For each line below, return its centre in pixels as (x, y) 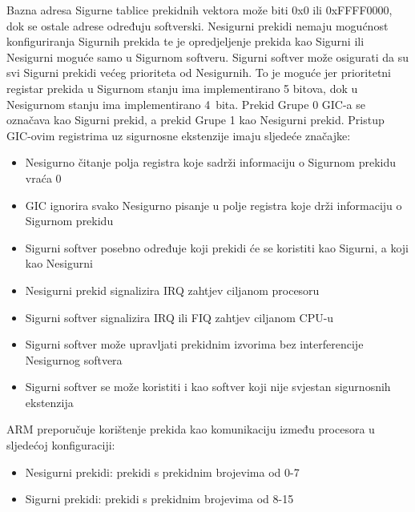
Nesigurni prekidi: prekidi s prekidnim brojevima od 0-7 (162, 472)
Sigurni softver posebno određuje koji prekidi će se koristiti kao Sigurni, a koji (217, 247)
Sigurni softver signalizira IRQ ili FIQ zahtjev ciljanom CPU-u (179, 317)
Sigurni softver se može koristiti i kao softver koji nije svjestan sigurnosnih (208, 387)
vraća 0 (43, 177)
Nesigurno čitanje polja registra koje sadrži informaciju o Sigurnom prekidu (210, 162)
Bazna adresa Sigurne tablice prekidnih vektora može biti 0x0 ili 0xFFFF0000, (199, 10)
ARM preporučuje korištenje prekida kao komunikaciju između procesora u (191, 429)
